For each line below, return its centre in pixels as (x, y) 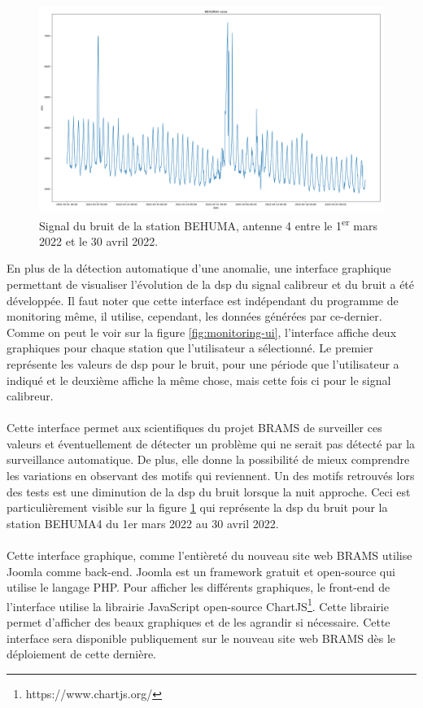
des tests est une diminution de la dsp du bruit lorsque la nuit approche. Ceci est (209, 491)
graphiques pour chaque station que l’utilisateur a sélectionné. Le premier (190, 348)
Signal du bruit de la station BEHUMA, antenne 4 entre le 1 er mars (209, 224)
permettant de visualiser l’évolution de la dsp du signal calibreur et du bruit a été (211, 284)
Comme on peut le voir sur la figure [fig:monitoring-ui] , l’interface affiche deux (202, 332)
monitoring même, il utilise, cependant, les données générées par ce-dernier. (194, 316)
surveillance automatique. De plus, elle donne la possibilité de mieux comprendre (208, 459)
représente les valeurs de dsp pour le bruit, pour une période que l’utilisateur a (203, 363)
